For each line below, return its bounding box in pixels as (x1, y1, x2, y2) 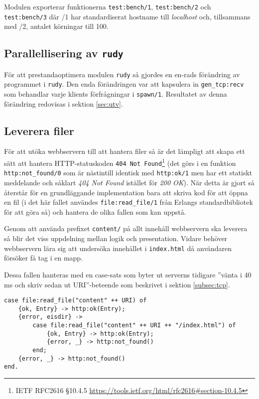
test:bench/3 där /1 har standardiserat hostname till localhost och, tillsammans (4, 11, 251, 21)
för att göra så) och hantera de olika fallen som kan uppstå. (4, 206, 186, 217)
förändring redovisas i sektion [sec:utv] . (4, 98, 123, 109)
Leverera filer (4, 123, 74, 138)
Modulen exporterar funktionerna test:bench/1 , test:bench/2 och (4, 1, 211, 11)
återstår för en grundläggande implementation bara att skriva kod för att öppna (4, 187, 248, 197)
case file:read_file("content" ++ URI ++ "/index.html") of (32, 322, 236, 329)
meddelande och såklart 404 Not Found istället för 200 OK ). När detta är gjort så (4, 177, 255, 188)
